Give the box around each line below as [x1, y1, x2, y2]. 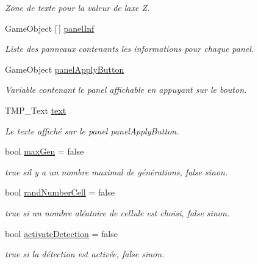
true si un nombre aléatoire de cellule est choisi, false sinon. [5, 206, 230, 219]
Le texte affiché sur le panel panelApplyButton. [5, 124, 179, 137]
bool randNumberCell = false [5, 186, 115, 199]
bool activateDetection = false [5, 227, 118, 240]
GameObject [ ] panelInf [5, 21, 95, 34]
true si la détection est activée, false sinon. [5, 248, 165, 260]
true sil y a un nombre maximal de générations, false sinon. [5, 165, 228, 178]
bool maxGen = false [5, 145, 84, 158]
